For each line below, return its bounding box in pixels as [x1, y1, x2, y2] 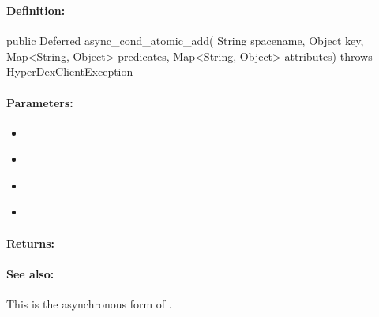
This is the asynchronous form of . [6, 296, 172, 312]
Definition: [6, 2, 66, 18]
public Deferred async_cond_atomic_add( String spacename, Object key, [6, 32, 364, 49]
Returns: [6, 234, 55, 251]
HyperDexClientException [6, 63, 133, 80]
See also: [6, 265, 54, 282]
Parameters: [6, 94, 73, 110]
